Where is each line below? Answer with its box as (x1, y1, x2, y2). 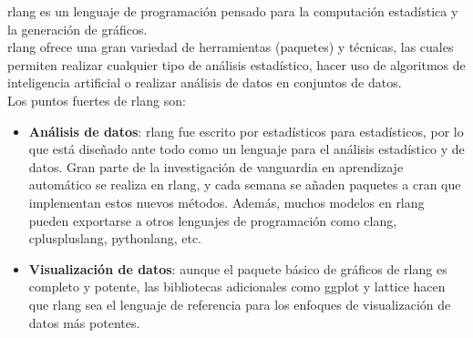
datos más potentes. (28, 312, 140, 332)
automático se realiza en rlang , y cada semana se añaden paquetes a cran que (28, 175, 461, 194)
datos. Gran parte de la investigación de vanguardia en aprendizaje (28, 157, 404, 176)
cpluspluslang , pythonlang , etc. (28, 229, 202, 248)
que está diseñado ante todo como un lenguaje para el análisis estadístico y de (28, 139, 465, 159)
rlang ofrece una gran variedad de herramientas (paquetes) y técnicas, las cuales (7, 37, 454, 56)
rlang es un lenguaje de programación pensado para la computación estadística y (7, 2, 458, 20)
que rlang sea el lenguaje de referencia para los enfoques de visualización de (28, 294, 451, 313)
